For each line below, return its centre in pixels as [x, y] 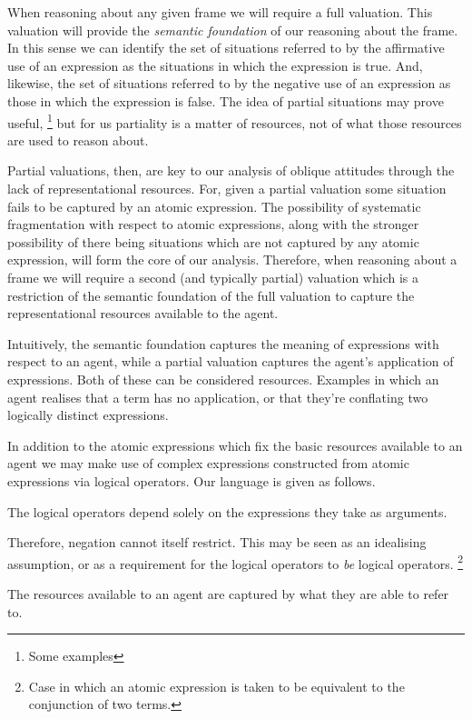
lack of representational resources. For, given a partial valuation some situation [227, 188]
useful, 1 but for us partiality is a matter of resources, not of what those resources [235, 121]
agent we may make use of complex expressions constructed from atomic [208, 463]
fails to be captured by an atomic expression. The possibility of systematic [214, 206]
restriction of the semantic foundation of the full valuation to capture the [211, 295]
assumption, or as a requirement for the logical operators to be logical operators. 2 [236, 562]
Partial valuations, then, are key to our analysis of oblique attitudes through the [231, 170]
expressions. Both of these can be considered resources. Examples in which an [223, 379]
